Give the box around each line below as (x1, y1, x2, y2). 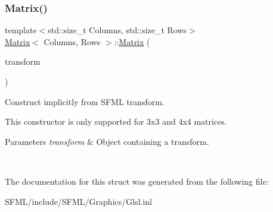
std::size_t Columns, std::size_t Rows (48, 24, 187, 36)
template (5, 24, 37, 36)
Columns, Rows (44, 35, 101, 48)
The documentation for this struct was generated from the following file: (5, 175, 269, 187)
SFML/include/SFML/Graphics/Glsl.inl (5, 195, 153, 207)
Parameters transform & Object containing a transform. (5, 135, 209, 147)
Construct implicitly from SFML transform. (5, 95, 165, 107)
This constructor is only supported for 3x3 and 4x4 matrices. (5, 115, 227, 128)
